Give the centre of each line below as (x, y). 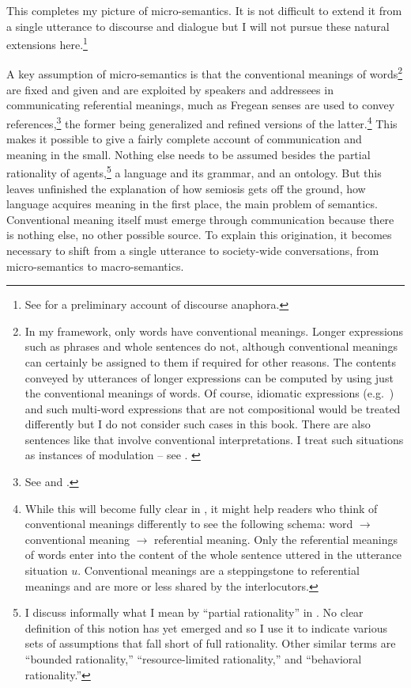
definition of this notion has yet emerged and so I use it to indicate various (206, 627)
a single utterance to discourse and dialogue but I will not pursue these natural (198, 26)
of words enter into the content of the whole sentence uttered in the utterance (213, 555)
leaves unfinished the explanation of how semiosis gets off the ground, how (186, 188)
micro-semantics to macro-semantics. (95, 266)
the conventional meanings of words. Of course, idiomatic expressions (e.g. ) (209, 393)
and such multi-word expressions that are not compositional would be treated (213, 408)
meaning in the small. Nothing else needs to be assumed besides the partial (189, 154)
